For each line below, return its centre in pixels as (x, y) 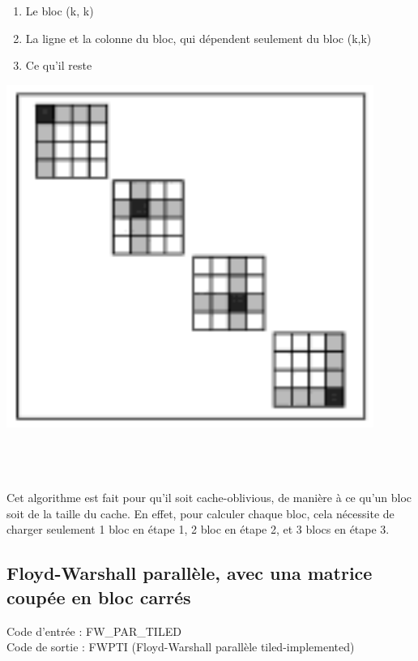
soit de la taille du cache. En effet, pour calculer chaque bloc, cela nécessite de (200, 513)
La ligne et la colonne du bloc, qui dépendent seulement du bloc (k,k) (198, 38)
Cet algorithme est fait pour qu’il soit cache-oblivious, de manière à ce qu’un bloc (209, 498)
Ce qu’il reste (59, 65)
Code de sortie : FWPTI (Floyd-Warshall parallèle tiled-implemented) (181, 647)
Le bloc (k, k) (60, 11)
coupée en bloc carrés (99, 597)
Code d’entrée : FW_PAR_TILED (94, 631)
